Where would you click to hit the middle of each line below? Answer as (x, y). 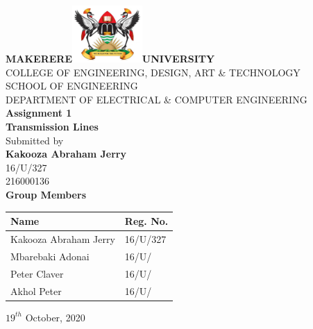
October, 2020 (55, 317)
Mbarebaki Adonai (50, 256)
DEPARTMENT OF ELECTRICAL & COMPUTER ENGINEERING (156, 99)
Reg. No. (146, 221)
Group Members (46, 195)
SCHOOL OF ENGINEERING (72, 86)
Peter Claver (37, 273)
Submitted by (35, 140)
